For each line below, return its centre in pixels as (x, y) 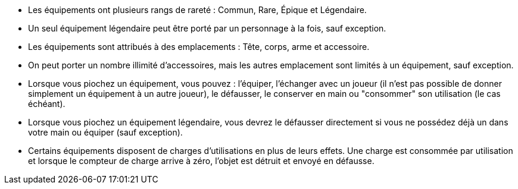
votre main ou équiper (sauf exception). (105, 132)
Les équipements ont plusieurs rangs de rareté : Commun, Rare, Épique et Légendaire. (197, 10)
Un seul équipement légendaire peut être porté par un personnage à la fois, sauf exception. (207, 28)
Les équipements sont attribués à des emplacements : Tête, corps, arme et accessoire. (199, 47)
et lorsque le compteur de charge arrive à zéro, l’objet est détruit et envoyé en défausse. (201, 161)
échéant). (47, 104)
